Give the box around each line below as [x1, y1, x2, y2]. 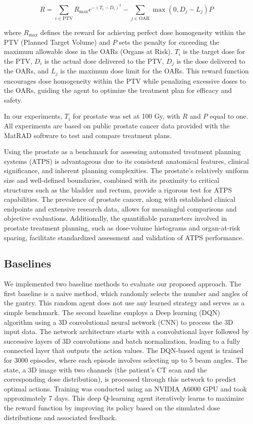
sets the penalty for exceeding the [119, 36, 219, 47]
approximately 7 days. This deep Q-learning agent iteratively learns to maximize [4, 393, 244, 403]
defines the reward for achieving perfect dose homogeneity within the [40, 27, 246, 37]
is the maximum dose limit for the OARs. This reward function [60, 66, 249, 76]
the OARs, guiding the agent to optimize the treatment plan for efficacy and [4, 85, 232, 95]
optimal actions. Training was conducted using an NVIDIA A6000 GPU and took [4, 383, 247, 393]
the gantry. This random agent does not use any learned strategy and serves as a [4, 298, 245, 308]
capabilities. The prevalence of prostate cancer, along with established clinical [4, 194, 235, 204]
